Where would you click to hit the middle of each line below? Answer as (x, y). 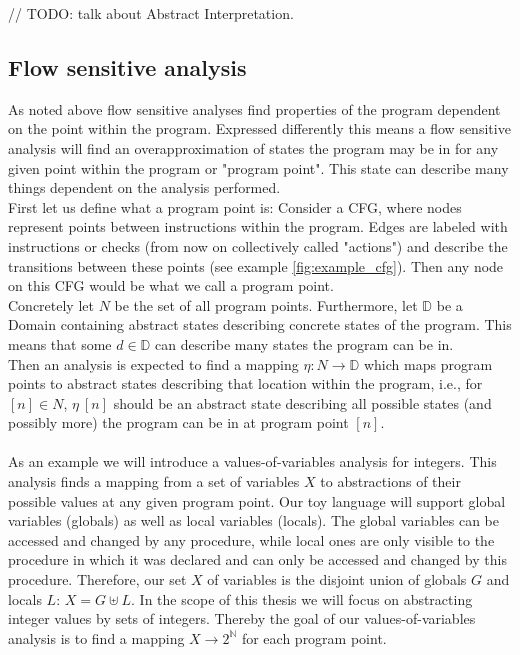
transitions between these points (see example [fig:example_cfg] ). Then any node (256, 265)
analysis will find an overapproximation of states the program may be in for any (253, 147)
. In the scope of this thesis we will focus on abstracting (302, 598)
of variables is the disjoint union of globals (337, 579)
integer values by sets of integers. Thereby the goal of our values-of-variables (242, 618)
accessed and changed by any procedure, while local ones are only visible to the (251, 539)
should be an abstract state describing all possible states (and (302, 402)
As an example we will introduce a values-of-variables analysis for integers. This (252, 461)
